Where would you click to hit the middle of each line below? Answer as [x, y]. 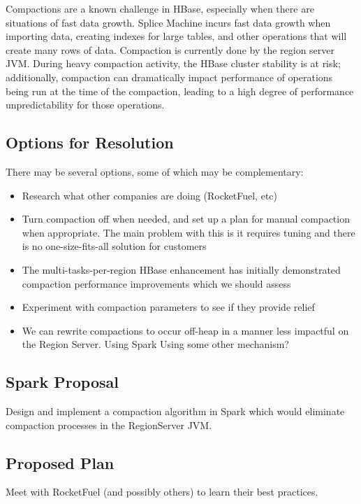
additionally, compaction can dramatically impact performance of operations [169, 77]
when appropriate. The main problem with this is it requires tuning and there [189, 232]
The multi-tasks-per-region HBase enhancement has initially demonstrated [181, 269]
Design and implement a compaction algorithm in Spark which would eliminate [175, 411]
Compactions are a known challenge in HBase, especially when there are [160, 8]
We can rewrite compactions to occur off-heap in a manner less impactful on [185, 330]
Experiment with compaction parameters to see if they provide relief [168, 307]
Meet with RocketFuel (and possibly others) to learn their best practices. [162, 492]
